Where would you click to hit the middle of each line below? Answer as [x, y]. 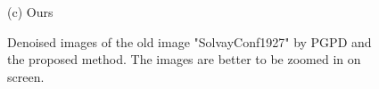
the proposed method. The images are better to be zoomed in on [184, 59]
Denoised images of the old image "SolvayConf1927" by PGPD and [189, 41]
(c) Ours [30, 12]
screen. [26, 76]
